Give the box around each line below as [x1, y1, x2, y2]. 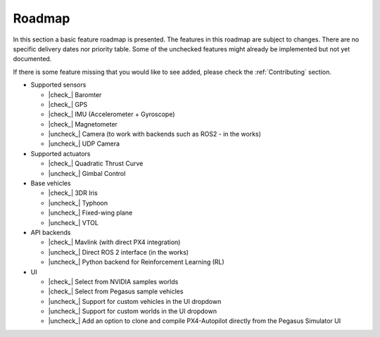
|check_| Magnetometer [48, 120, 118, 128]
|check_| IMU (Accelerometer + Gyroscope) [48, 110, 175, 119]
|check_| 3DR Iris [48, 189, 98, 197]
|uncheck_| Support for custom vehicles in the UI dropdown [48, 297, 222, 305]
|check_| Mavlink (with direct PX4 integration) [48, 238, 181, 246]
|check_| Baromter [48, 90, 102, 98]
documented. [13, 55, 52, 63]
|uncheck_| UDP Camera [48, 139, 120, 148]
